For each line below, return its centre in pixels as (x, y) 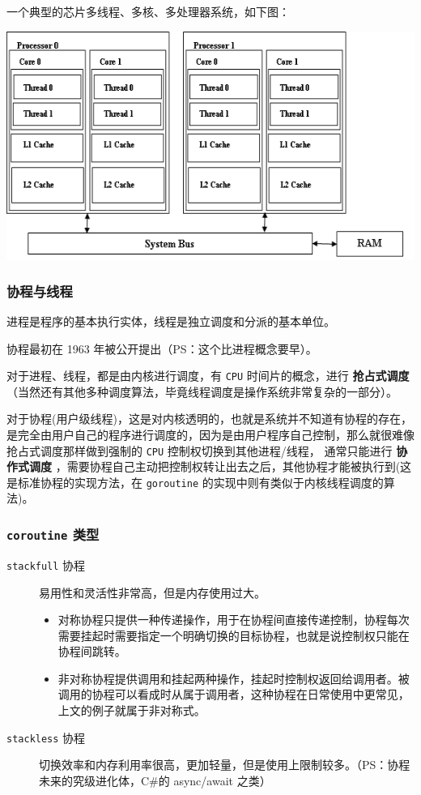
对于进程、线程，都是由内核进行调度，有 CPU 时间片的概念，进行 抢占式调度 (208, 376)
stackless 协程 (46, 737)
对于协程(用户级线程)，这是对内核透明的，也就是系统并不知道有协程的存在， (209, 419)
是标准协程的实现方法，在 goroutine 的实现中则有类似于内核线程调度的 (195, 482)
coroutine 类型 (53, 534)
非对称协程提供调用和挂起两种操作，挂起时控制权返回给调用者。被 (234, 678)
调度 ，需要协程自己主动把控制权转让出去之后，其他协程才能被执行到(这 (220, 466)
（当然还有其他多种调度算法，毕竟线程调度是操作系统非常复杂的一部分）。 (202, 391)
